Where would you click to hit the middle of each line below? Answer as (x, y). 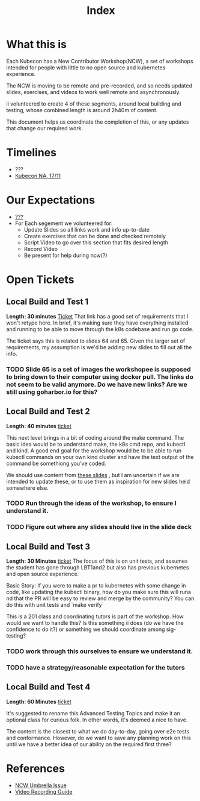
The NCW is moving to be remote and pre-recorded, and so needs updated (99, 86)
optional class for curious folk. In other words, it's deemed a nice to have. (97, 720)
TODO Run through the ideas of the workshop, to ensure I (91, 503)
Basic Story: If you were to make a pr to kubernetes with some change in (96, 586)
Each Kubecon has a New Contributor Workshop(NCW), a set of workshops (100, 61)
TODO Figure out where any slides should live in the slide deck (99, 527)
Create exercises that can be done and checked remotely (95, 236)
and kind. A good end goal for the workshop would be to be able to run (94, 451)
